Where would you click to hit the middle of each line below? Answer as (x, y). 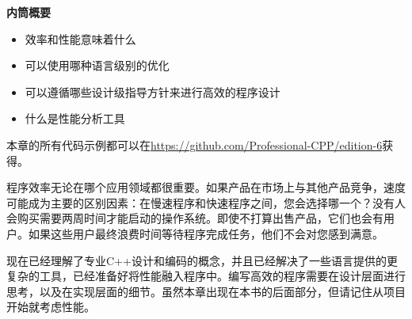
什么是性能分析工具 (75, 118)
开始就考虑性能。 (51, 307)
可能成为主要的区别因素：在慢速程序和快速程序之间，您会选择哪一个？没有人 (206, 202)
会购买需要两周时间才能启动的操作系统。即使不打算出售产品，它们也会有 (195, 218)
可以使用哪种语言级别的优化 (97, 65)
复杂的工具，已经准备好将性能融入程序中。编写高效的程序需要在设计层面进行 (206, 276)
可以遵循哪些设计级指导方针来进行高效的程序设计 (153, 91)
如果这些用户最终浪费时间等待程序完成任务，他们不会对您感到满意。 (206, 233)
